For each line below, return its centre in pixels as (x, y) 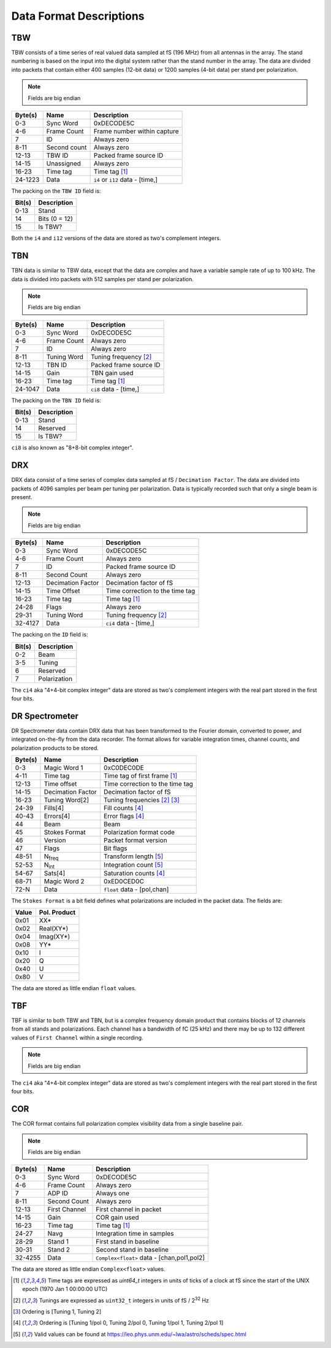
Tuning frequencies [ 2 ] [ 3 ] (142, 800)
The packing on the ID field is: (50, 635)
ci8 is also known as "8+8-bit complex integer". (72, 447)
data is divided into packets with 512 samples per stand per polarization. (103, 279)
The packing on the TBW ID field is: (56, 191)
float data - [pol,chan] (136, 889)
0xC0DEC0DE (124, 767)
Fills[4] (54, 808)
